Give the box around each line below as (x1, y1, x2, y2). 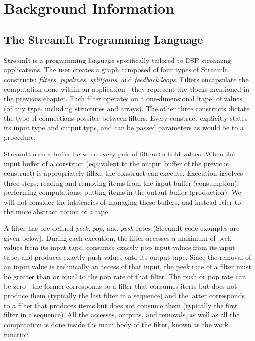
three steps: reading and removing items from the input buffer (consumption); (4, 177, 239, 187)
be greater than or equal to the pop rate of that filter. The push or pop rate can (4, 271, 246, 281)
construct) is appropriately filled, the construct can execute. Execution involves (4, 168, 243, 178)
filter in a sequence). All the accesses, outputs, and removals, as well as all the (4, 310, 240, 320)
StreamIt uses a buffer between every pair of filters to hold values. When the (4, 148, 235, 158)
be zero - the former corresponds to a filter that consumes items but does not (4, 280, 237, 291)
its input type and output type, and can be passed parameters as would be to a (4, 122, 244, 132)
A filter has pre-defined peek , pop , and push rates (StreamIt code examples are (4, 223, 240, 233)
